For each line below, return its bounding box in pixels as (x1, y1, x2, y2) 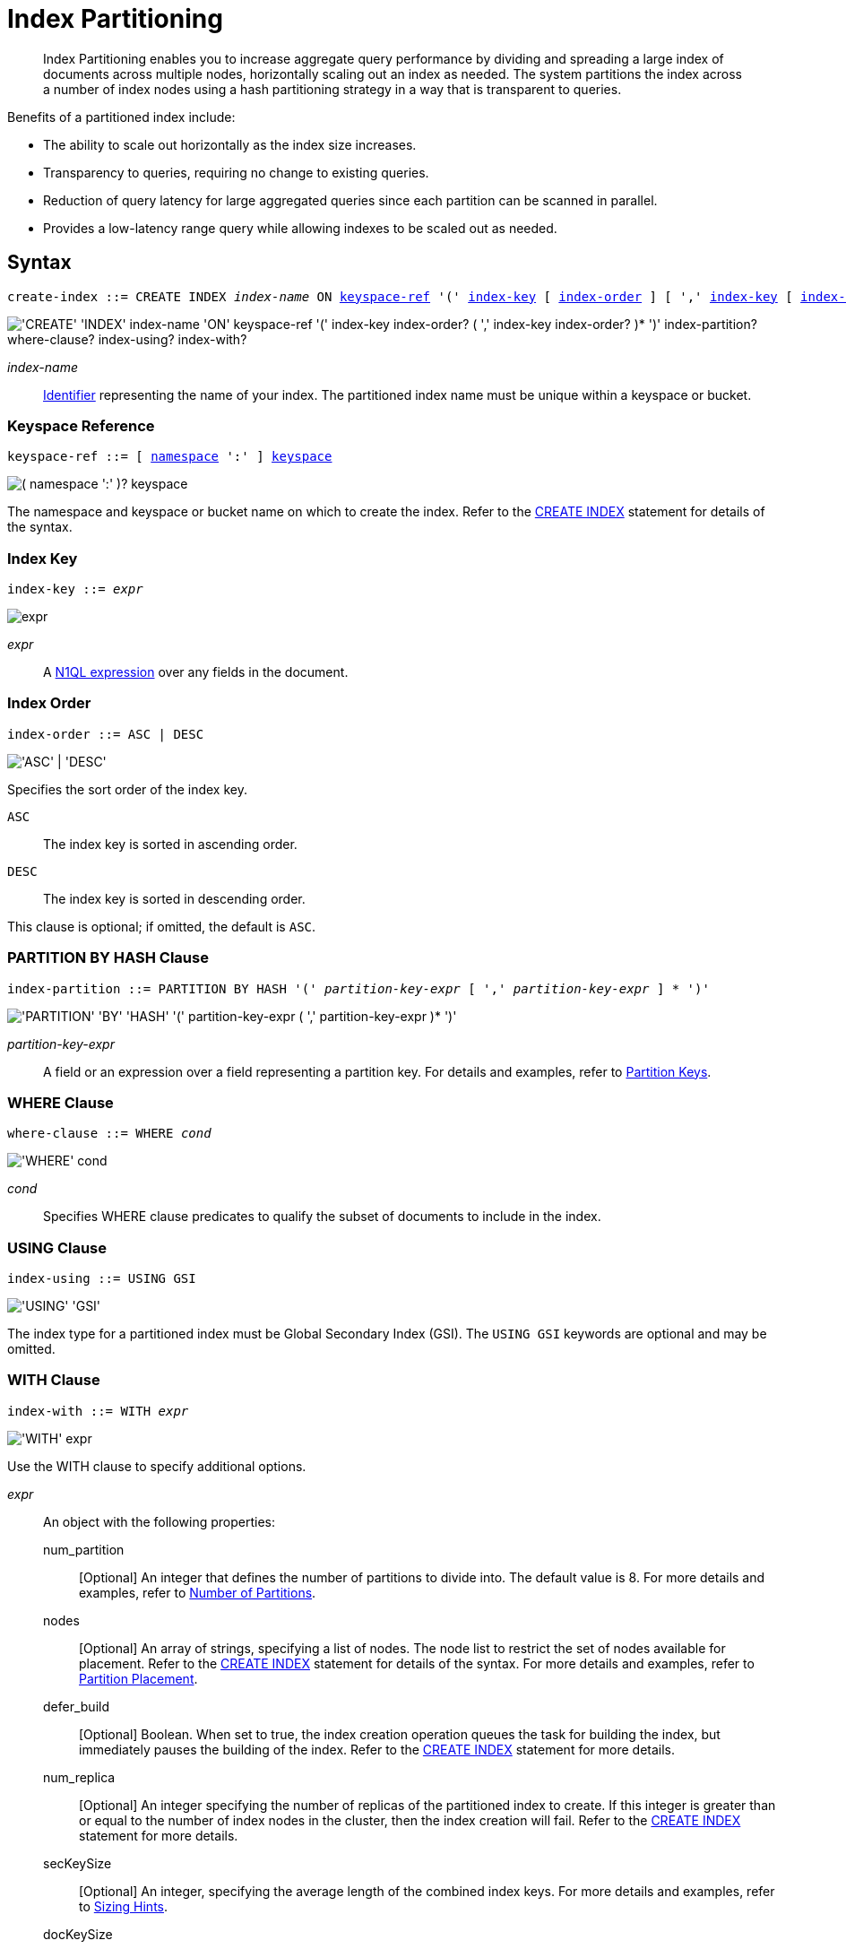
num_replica (43, 1769, 116, 1785)
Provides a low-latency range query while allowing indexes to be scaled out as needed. (43, 220, 557, 236)
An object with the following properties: (43, 1513, 276, 1529)
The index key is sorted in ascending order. (43, 836, 298, 852)
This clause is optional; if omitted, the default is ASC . (7, 918, 316, 934)
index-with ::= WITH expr (7, 1403, 189, 1418)
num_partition (43, 1541, 125, 1557)
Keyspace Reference (7, 416, 155, 435)
